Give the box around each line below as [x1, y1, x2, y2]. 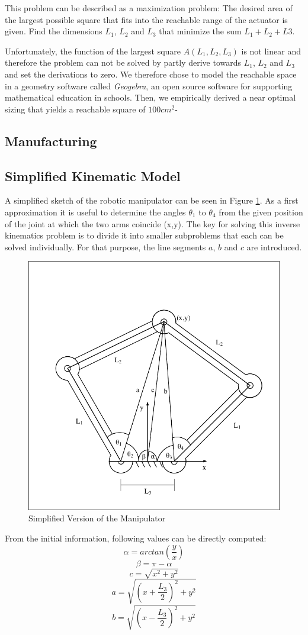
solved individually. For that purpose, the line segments [5, 240, 206, 253]
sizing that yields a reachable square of [5, 102, 146, 115]
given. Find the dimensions [5, 25, 102, 37]
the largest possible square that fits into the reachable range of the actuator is [5, 13, 288, 25]
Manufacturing [5, 131, 97, 150]
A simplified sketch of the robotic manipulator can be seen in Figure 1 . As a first [5, 194, 299, 207]
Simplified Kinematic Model [5, 166, 181, 185]
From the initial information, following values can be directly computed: [5, 531, 267, 544]
